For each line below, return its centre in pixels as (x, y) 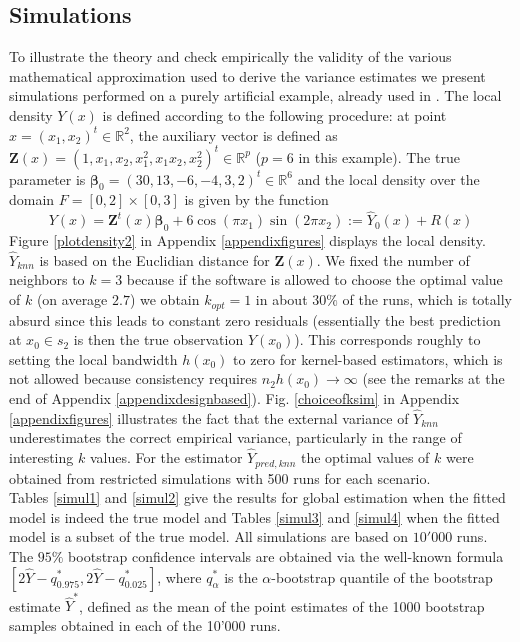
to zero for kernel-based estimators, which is (368, 358)
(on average (72, 299)
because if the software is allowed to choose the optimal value (314, 279)
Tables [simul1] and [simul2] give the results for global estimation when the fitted (257, 497)
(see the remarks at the (433, 378)
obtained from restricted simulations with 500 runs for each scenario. (220, 477)
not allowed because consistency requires (133, 378)
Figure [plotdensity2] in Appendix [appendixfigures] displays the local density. (247, 240)
